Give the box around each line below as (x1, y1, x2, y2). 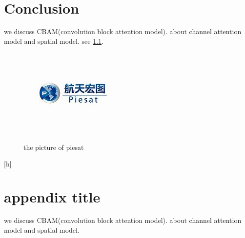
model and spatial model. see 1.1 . (4, 36, 103, 46)
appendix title (4, 187, 101, 207)
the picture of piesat (23, 142, 84, 152)
